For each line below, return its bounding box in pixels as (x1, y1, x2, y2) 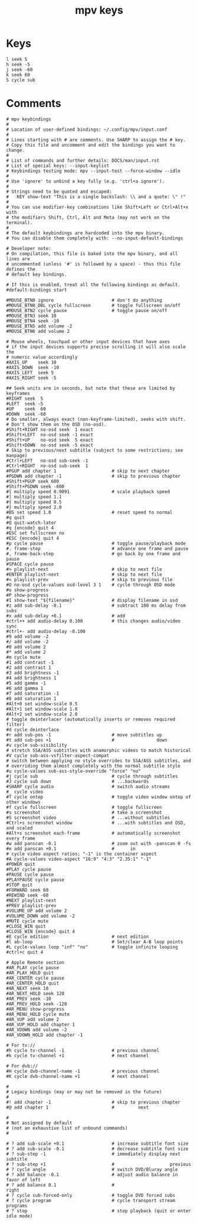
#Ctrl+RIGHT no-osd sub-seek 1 (6, 462, 88, 469)
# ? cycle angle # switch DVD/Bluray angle (6, 1166, 178, 1173)
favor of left (6, 1177, 41, 1183)
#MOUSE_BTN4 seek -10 (6, 318, 60, 324)
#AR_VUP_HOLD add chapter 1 (6, 1021, 75, 1028)
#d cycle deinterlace (6, 727, 60, 733)
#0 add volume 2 (6, 644, 46, 650)
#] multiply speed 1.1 (6, 494, 62, 500)
